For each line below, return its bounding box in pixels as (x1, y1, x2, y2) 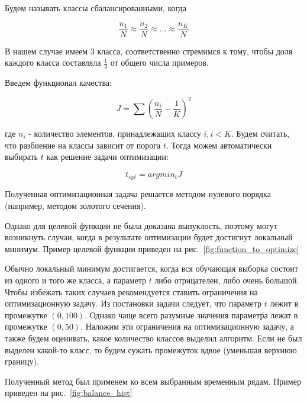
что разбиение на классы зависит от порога (5, 138, 161, 151)
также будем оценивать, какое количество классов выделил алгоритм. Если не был (5, 331, 302, 344)
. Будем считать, (231, 127, 290, 140)
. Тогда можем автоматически (166, 138, 272, 151)
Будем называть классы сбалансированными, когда (5, 2, 186, 14)
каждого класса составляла (5, 56, 101, 69)
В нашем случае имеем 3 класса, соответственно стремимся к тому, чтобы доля (5, 44, 293, 57)
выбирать (5, 150, 38, 163)
